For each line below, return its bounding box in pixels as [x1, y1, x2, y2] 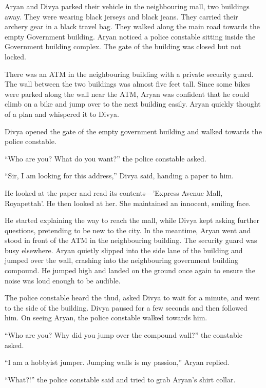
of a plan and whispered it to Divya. [5, 108, 119, 119]
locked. [5, 51, 26, 62]
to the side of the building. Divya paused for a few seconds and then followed [5, 302, 248, 313]
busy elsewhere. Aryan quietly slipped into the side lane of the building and [5, 244, 243, 255]
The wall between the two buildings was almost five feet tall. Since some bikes [5, 78, 250, 89]
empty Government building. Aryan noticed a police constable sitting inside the [5, 31, 256, 42]
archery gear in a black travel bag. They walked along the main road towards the [5, 21, 260, 32]
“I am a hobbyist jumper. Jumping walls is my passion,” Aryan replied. [5, 357, 230, 367]
